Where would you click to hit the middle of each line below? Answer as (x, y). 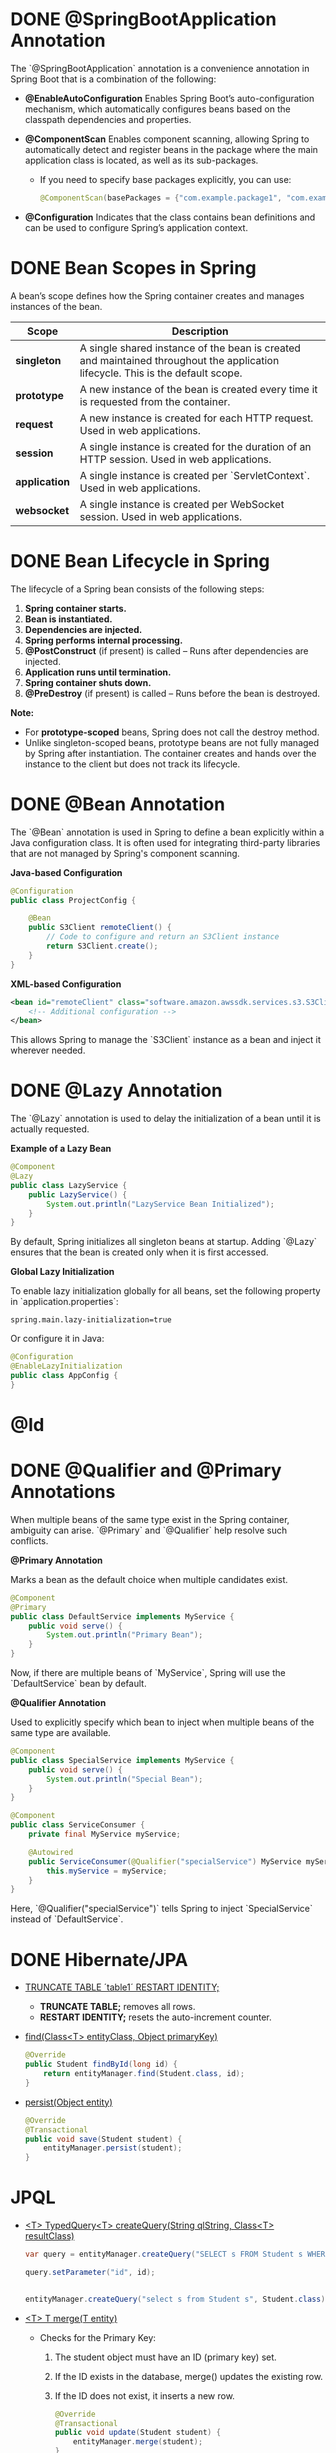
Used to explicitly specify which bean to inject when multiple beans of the (162, 1722)
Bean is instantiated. (68, 619)
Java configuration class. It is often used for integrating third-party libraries (165, 842)
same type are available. (61, 1733)
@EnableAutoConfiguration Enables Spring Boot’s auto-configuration (169, 98)
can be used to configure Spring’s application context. (136, 227)
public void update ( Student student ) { (138, 2433)
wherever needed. (48, 1050)
